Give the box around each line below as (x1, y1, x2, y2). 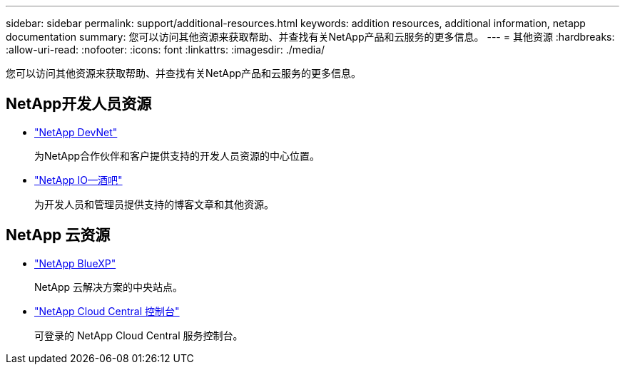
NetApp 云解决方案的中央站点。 (34, 280, 183, 293)
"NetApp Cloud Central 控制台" (34, 304, 180, 317)
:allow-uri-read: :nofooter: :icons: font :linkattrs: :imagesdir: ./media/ (6, 43, 325, 56)
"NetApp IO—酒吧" (34, 173, 123, 186)
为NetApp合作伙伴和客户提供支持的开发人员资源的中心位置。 (34, 149, 320, 162)
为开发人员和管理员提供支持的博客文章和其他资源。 (34, 197, 274, 210)
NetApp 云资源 (6, 226, 111, 245)
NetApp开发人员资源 (6, 95, 152, 113)
